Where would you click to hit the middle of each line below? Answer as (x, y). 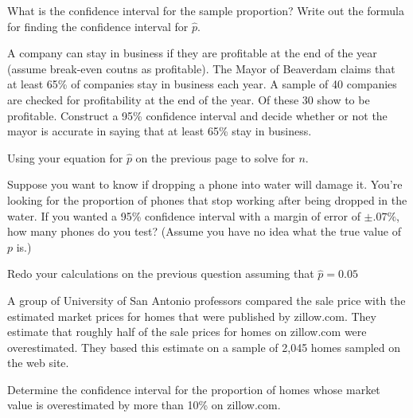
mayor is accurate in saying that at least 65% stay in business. (160, 131)
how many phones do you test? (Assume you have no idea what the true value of (204, 231)
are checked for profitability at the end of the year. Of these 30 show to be (189, 99)
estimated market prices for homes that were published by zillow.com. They (192, 316)
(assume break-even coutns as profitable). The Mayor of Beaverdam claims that (201, 68)
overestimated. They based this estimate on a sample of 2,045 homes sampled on (204, 347)
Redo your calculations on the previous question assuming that (161, 273)
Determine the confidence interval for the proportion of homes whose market (194, 389)
